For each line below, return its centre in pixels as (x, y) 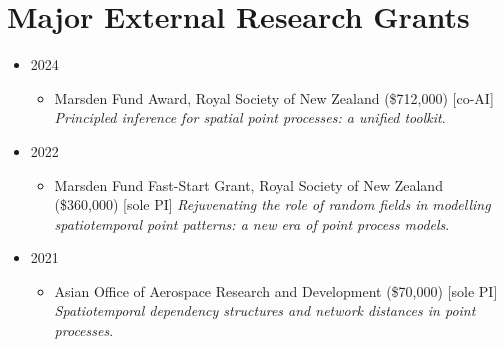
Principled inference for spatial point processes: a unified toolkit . (250, 117)
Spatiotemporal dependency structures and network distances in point (265, 310)
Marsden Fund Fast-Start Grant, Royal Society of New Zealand (248, 184)
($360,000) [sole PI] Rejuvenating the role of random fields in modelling (272, 204)
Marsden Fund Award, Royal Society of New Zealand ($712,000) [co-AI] (274, 97)
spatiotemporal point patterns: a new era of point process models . (252, 223)
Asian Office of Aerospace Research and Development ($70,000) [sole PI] (276, 290)
